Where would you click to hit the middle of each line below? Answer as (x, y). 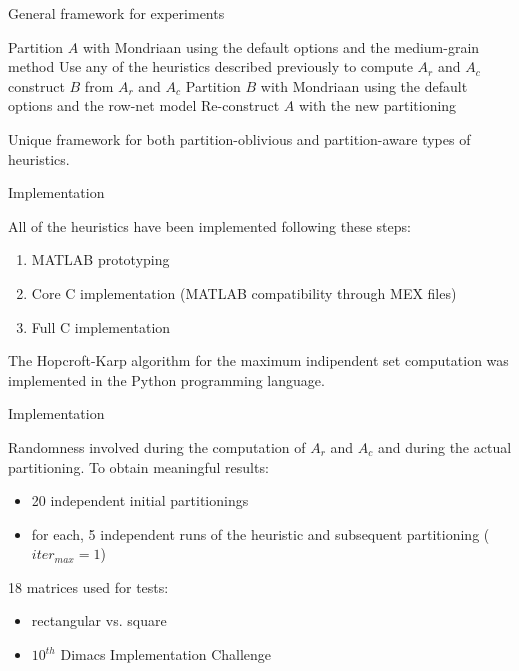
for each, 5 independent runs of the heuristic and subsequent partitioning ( (260, 533)
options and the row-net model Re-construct (144, 105)
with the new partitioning (377, 105)
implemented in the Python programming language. (166, 379)
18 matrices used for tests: (88, 586)
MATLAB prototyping (100, 259)
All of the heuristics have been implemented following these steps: (209, 225)
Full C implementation (101, 326)
